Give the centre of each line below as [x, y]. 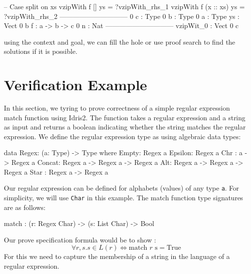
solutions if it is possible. [41, 51]
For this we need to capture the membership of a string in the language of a [117, 256]
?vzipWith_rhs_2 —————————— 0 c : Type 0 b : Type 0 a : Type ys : [122, 16]
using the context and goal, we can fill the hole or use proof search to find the [120, 41]
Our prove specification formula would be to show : [80, 239]
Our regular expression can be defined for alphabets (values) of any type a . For [122, 188]
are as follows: [25, 207]
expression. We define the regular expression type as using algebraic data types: [122, 136]
